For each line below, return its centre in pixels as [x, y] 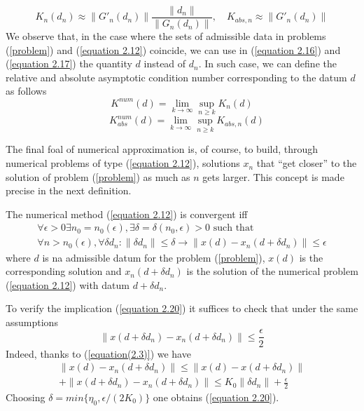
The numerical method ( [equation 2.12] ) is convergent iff [127, 214]
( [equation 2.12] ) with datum [68, 284]
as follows [26, 91]
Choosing [26, 397]
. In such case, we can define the [267, 63]
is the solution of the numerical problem [272, 271]
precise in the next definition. [69, 190]
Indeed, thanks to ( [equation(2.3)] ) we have [98, 353]
